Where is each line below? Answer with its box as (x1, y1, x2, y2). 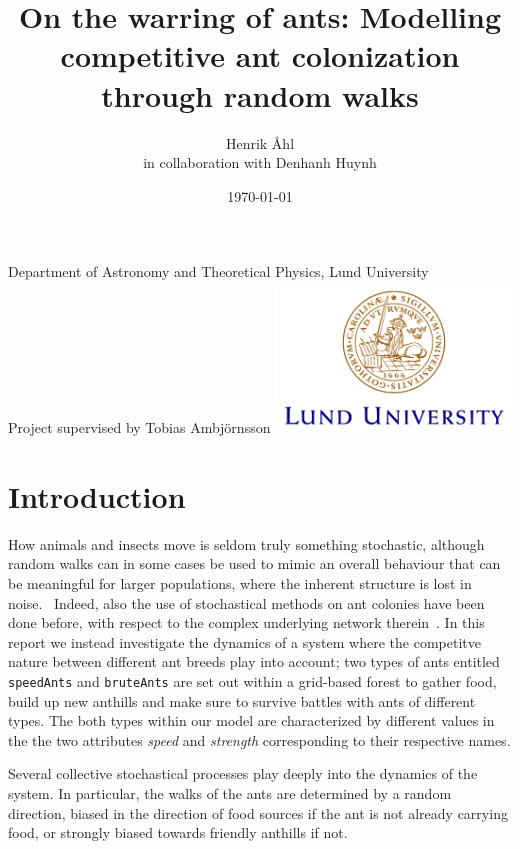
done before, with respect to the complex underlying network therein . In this (8, 612, 485, 633)
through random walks (101, 74, 419, 115)
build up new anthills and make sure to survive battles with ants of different (8, 690, 476, 711)
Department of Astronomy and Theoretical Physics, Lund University (8, 261, 429, 282)
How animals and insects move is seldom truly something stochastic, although (8, 533, 485, 554)
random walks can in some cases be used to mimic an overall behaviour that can (8, 553, 501, 574)
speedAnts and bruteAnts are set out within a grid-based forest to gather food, (8, 670, 497, 691)
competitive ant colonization (60, 35, 460, 76)
